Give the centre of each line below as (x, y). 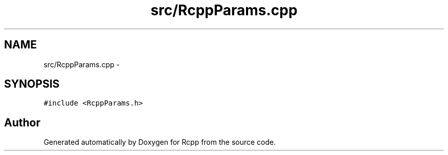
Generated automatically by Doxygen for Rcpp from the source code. (160, 142)
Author (22, 122)
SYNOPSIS (32, 84)
